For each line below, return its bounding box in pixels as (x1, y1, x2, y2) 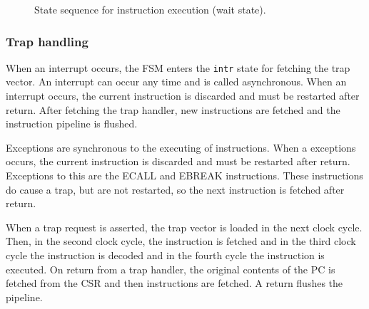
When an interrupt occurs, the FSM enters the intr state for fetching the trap (6, 60, 350, 75)
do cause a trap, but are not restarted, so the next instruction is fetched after (6, 182, 345, 197)
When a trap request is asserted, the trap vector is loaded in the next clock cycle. (6, 219, 363, 234)
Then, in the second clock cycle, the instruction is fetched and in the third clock (6, 234, 356, 248)
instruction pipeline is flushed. (6, 116, 138, 131)
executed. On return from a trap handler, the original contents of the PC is (6, 261, 335, 276)
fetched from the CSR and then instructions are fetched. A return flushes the (6, 276, 343, 290)
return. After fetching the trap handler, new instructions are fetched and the (6, 102, 340, 117)
